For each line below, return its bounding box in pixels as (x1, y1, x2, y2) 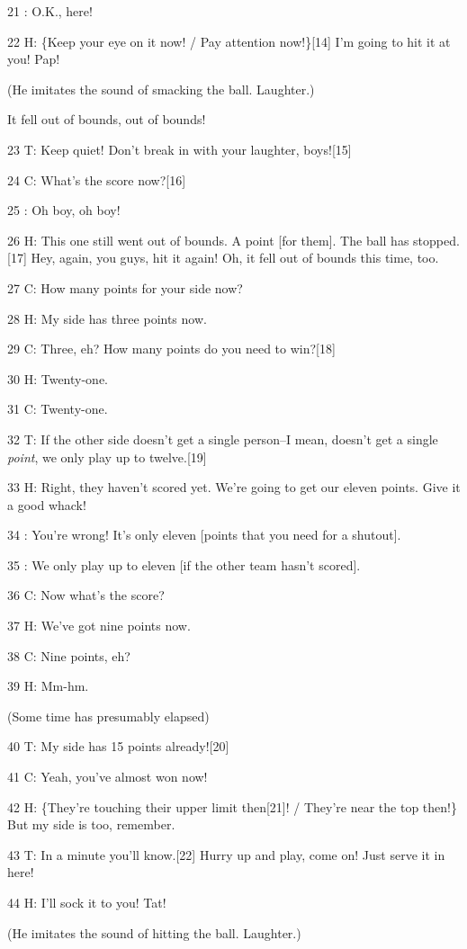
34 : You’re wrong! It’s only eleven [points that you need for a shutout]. (7, 525, 401, 544)
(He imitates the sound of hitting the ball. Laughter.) (7, 923, 301, 942)
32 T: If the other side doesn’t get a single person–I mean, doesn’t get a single (7, 429, 438, 448)
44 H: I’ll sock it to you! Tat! (7, 893, 166, 911)
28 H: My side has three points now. (7, 309, 207, 327)
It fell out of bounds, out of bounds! (7, 110, 206, 129)
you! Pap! (7, 49, 60, 68)
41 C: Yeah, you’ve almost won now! (7, 767, 208, 786)
